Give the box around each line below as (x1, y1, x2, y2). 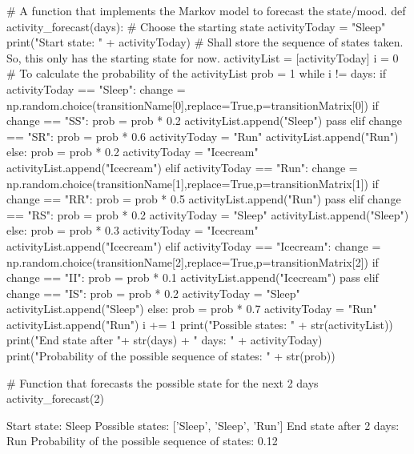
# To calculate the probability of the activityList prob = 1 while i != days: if (6, 65, 387, 82)
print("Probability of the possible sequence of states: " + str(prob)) (6, 348, 336, 364)
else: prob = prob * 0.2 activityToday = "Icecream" (6, 143, 259, 160)
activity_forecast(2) (6, 390, 104, 407)
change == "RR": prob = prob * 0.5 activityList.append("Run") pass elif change (6, 191, 401, 207)
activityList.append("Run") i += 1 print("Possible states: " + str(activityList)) (6, 315, 393, 332)
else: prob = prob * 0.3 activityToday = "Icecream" (6, 222, 259, 239)
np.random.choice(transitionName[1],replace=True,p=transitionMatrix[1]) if (6, 175, 379, 191)
